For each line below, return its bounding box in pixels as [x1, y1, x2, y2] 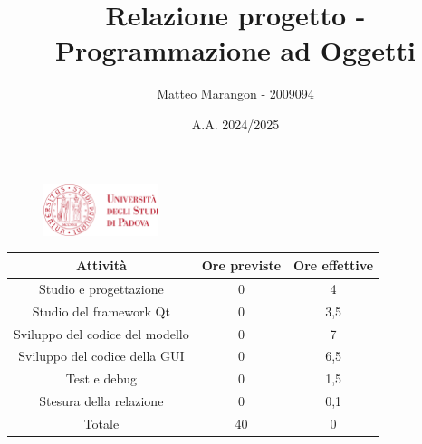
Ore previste [201, 255, 282, 274]
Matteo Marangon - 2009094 [157, 84, 314, 103]
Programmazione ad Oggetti [55, 32, 416, 69]
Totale [83, 413, 120, 432]
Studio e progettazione [38, 279, 164, 298]
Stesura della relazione [39, 392, 164, 411]
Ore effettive [293, 255, 374, 274]
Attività [75, 255, 127, 274]
